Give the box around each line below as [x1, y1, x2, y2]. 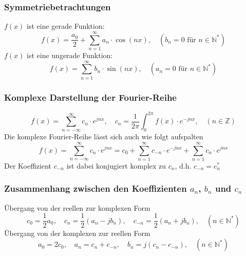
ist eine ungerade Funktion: [27, 49, 113, 60]
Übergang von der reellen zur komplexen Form [4, 202, 150, 213]
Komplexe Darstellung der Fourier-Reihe [4, 90, 177, 103]
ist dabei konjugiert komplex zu [66, 160, 166, 171]
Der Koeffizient [4, 160, 51, 171]
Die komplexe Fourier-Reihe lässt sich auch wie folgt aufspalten [4, 131, 203, 142]
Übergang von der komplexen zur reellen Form [4, 227, 150, 238]
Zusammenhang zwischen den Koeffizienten [4, 182, 187, 195]
